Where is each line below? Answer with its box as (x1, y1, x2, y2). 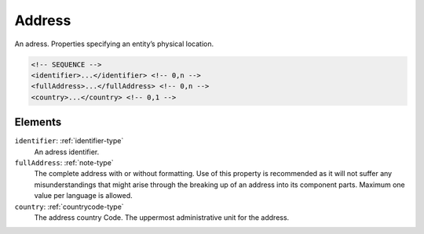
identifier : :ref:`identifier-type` (14, 136, 124, 146)
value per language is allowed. (34, 191, 133, 200)
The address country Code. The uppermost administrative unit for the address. (34, 212, 290, 222)
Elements (14, 116, 62, 129)
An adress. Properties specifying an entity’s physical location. (14, 39, 214, 49)
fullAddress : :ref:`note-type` (14, 157, 114, 167)
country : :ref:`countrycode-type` (14, 202, 125, 211)
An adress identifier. (34, 147, 100, 157)
